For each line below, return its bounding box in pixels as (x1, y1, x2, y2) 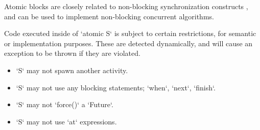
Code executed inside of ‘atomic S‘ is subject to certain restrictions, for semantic (4, 28, 256, 39)
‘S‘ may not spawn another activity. (16, 64, 128, 75)
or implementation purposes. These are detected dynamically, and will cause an (4, 38, 253, 48)
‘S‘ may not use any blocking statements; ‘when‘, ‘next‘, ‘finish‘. (16, 82, 216, 92)
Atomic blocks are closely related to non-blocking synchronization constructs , (4, 1, 248, 11)
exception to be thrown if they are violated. (4, 48, 140, 58)
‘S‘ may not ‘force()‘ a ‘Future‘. (16, 99, 113, 110)
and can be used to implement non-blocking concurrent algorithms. (4, 11, 214, 21)
